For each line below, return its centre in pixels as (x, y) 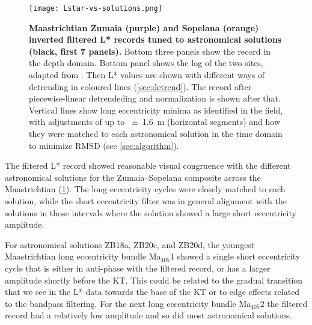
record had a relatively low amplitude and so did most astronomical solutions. (148, 315)
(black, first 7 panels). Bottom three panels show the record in (150, 51)
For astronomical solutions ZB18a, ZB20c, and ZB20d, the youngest (130, 244)
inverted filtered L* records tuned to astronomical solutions (155, 39)
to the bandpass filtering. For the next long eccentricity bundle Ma (128, 303)
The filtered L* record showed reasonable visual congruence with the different (148, 166)
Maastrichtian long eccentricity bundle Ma (83, 256)
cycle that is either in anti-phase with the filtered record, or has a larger (138, 268)
